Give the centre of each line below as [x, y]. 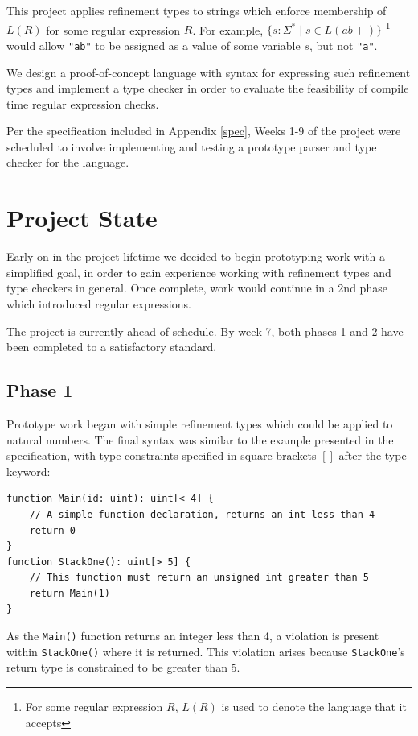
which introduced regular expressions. [99, 303]
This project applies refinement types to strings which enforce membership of [197, 10]
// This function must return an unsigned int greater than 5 [199, 578]
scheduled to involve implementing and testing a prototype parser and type [192, 146]
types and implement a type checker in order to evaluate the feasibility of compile [208, 88]
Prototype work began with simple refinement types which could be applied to [200, 423]
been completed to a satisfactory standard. [112, 347]
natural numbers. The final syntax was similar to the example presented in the [200, 439]
